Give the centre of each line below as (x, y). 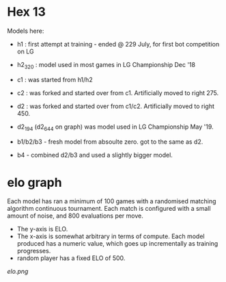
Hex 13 (27, 12)
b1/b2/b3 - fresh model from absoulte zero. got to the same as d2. (110, 142)
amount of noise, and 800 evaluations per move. (75, 216)
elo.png (18, 272)
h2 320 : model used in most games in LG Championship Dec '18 (106, 65)
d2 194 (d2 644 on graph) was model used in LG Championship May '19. (115, 127)
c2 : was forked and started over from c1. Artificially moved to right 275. (118, 92)
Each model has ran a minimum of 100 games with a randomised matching (112, 201)
